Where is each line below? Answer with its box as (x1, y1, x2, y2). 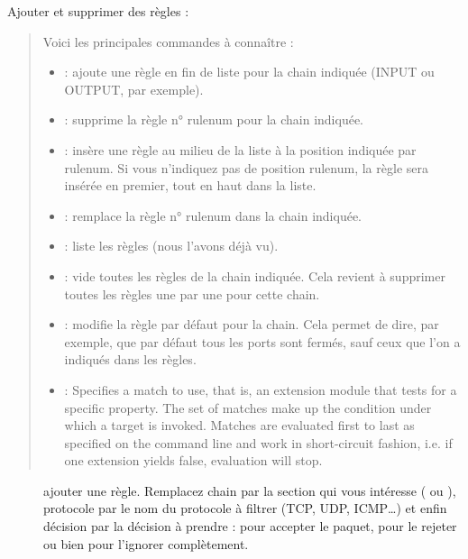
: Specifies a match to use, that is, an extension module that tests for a (64, 380, 457, 399)
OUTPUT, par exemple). (64, 79, 204, 98)
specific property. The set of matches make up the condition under (64, 398, 432, 417)
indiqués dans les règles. (64, 350, 197, 369)
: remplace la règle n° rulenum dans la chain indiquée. (64, 206, 362, 225)
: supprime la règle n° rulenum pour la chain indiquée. (64, 110, 364, 129)
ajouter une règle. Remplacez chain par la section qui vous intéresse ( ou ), (43, 481, 456, 499)
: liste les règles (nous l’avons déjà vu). (64, 236, 279, 255)
